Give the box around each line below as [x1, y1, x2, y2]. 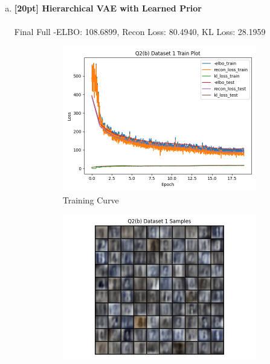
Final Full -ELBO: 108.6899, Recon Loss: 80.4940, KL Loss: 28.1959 [14, 25, 266, 38]
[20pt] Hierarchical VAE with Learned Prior [14, 2, 202, 14]
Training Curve [62, 193, 119, 206]
